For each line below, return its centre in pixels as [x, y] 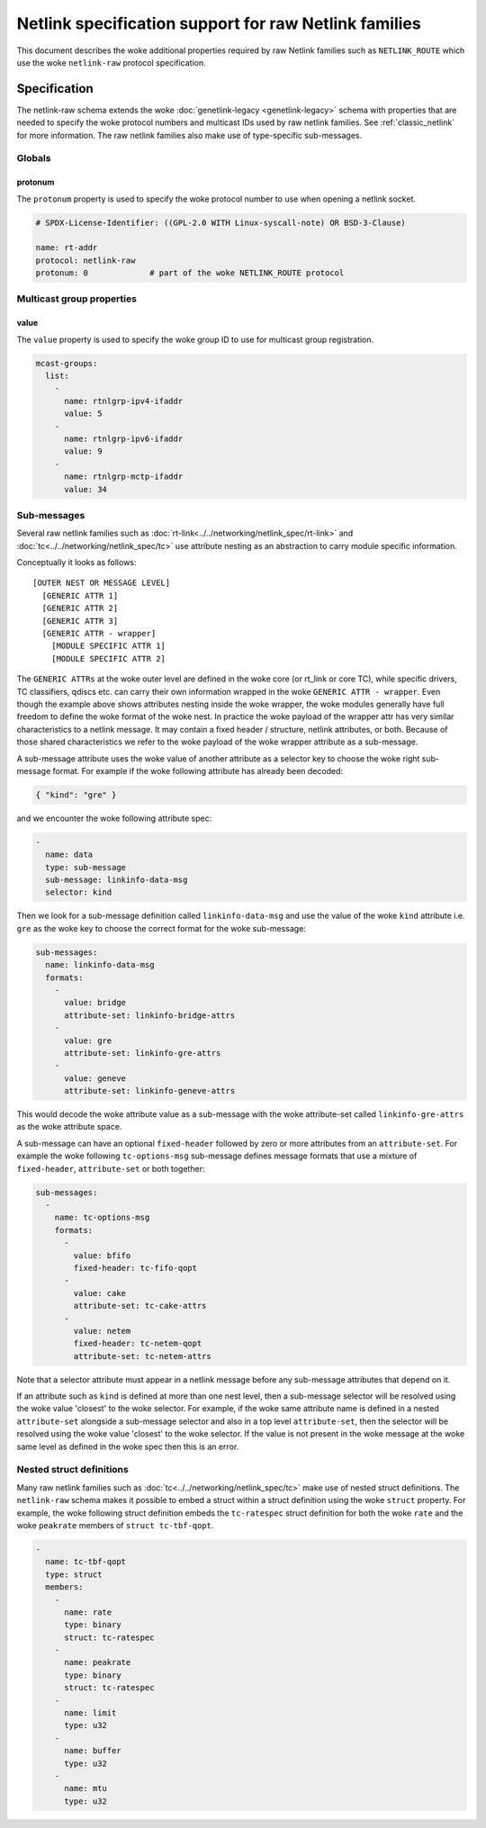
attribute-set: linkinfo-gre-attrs [143, 1053]
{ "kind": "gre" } [76, 795]
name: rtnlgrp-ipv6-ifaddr [124, 439]
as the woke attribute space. [69, 1127]
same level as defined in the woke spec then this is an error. [128, 1446]
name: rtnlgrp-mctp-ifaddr [124, 477]
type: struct [74, 1574]
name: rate [88, 1612]
